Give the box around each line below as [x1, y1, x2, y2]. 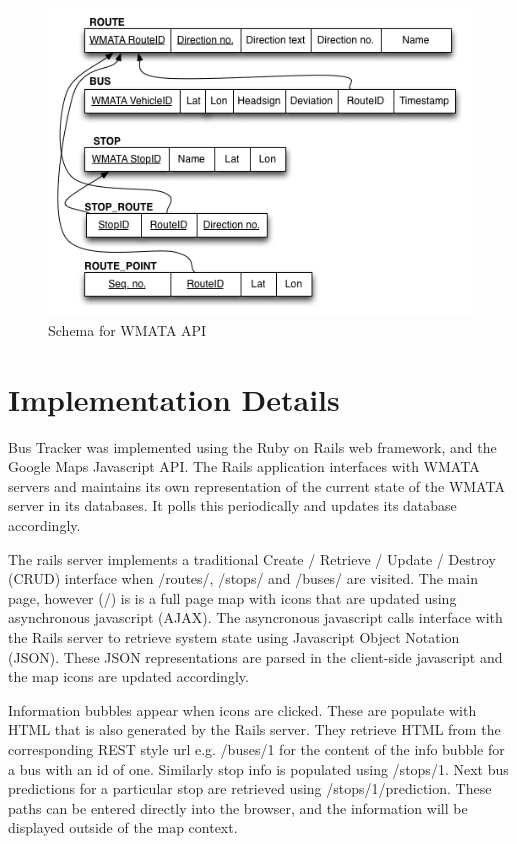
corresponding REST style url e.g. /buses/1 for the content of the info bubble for [8, 738, 505, 759]
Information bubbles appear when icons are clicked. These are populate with [8, 699, 477, 720]
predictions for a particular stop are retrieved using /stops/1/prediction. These [8, 778, 492, 799]
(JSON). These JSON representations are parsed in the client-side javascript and [8, 646, 503, 667]
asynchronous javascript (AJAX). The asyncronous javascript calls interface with [8, 607, 503, 628]
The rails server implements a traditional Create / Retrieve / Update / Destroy [8, 548, 496, 569]
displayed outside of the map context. [8, 817, 238, 838]
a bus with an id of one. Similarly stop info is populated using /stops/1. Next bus [8, 758, 509, 779]
